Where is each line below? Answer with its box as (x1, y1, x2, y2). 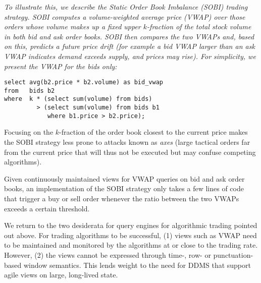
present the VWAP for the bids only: (4, 61, 117, 71)
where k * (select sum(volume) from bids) (4, 95, 152, 103)
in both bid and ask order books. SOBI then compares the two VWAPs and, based (4, 31, 254, 41)
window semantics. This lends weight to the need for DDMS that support (23, 259, 251, 270)
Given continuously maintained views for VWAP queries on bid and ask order (4, 173, 245, 184)
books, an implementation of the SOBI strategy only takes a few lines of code (4, 183, 244, 194)
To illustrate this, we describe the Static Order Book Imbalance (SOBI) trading (4, 2, 248, 12)
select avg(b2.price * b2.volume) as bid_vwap (4, 79, 163, 86)
